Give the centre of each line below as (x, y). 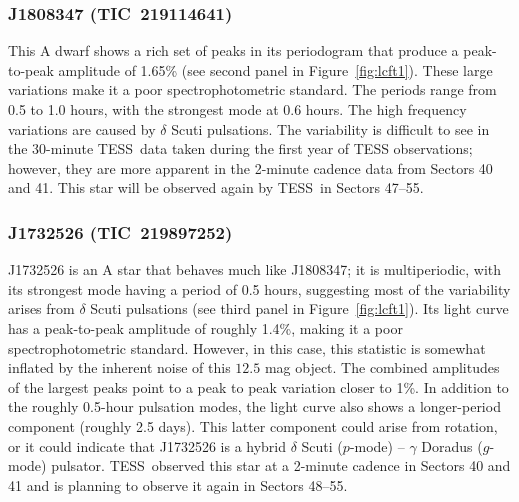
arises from (41, 308)
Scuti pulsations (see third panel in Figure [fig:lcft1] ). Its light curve (299, 308)
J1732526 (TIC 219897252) (120, 231)
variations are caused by (82, 128)
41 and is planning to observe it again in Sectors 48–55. (178, 484)
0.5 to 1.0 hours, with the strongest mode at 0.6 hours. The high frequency (237, 109)
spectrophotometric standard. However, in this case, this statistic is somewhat (247, 347)
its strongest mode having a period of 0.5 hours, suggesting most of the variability (259, 288)
